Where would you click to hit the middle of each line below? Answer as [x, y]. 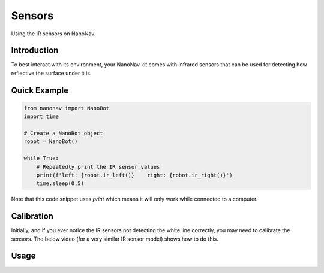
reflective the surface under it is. [51, 73]
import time [41, 116]
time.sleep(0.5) [60, 183]
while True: [41, 158]
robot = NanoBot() [51, 142]
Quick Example [40, 90]
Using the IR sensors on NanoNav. [53, 34]
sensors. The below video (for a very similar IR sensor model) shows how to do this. [115, 239]
